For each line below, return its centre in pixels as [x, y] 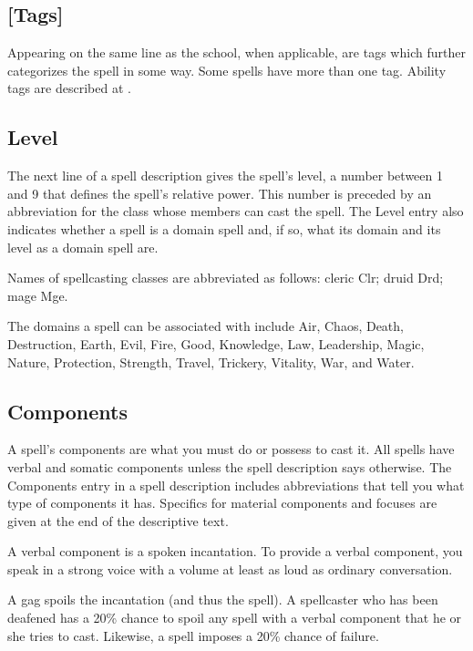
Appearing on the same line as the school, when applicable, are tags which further [236, 52]
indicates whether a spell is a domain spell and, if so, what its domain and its [224, 228]
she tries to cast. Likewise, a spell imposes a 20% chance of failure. [193, 635]
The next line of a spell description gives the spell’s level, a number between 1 [225, 176]
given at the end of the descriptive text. [118, 520]
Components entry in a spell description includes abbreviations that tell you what [236, 485]
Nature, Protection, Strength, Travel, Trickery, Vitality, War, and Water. [211, 362]
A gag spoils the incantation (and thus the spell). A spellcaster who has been [223, 599]
